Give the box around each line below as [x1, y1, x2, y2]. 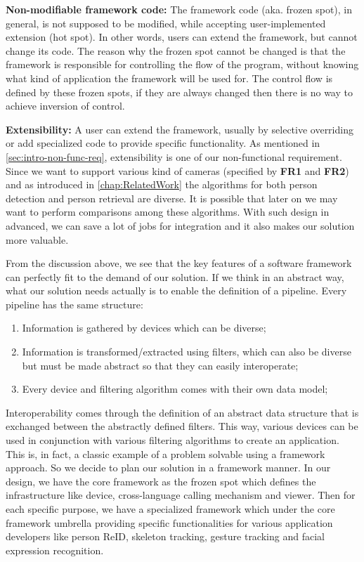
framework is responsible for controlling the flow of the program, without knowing [6, 57, 359, 72]
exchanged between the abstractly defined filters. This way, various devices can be [6, 419, 358, 433]
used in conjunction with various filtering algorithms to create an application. [6, 433, 339, 447]
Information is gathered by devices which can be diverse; [22, 320, 266, 335]
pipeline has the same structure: [6, 296, 143, 311]
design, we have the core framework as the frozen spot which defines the [6, 473, 316, 488]
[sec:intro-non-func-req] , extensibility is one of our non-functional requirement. [6, 149, 342, 164]
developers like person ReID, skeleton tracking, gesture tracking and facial [6, 529, 325, 544]
